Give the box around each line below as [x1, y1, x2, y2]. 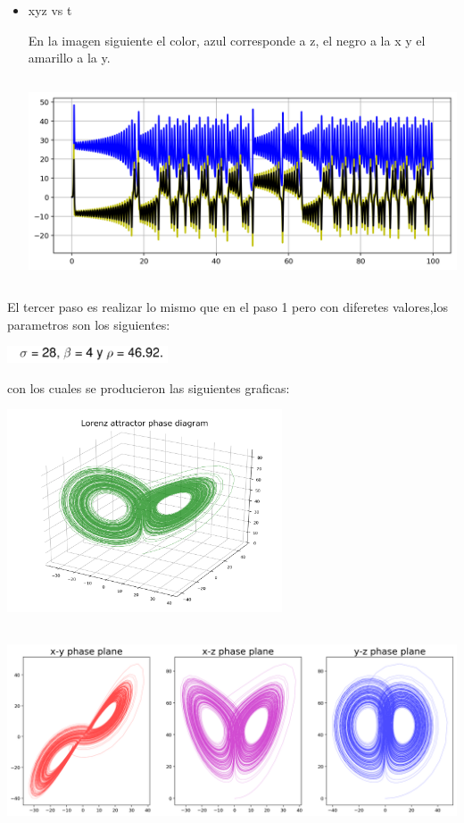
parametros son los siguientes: [7, 315, 170, 333]
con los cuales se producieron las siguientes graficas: [7, 378, 290, 397]
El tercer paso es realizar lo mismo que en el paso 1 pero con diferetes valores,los [7, 298, 449, 316]
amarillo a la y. [28, 48, 111, 67]
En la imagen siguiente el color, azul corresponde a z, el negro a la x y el [28, 30, 426, 49]
